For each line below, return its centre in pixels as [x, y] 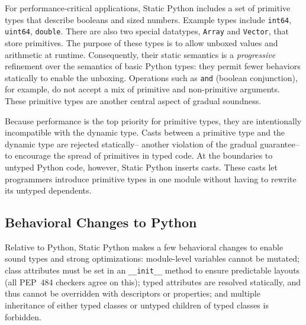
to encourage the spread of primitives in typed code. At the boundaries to [139, 155]
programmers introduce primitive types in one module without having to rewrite [151, 178]
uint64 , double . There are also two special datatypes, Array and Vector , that [147, 31]
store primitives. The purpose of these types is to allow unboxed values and [141, 42]
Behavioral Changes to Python [101, 222]
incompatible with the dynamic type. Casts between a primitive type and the [145, 132]
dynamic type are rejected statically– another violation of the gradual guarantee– [152, 144]
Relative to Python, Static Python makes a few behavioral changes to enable [144, 247]
